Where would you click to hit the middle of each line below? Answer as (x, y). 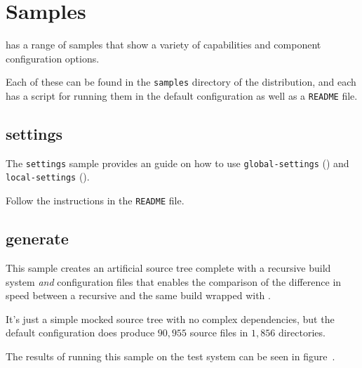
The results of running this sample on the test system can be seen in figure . (170, 356)
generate (37, 238)
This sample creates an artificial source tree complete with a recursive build (168, 268)
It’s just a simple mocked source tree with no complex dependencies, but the (170, 318)
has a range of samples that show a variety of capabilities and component (163, 45)
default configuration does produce (80, 333)
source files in (219, 333)
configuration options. (53, 58)
